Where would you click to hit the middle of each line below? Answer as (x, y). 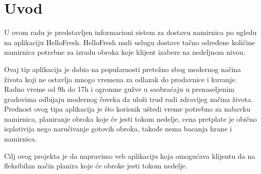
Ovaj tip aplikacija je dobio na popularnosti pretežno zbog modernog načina (123, 69)
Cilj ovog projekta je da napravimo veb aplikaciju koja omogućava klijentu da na (130, 155)
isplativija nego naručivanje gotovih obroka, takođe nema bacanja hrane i (118, 129)
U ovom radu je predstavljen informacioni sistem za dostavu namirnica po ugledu (130, 32)
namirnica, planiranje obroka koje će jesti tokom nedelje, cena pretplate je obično (130, 118)
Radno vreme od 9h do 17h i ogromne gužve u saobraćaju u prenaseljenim (119, 89)
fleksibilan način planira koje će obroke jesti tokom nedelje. (96, 166)
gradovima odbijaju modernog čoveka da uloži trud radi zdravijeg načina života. (129, 99)
